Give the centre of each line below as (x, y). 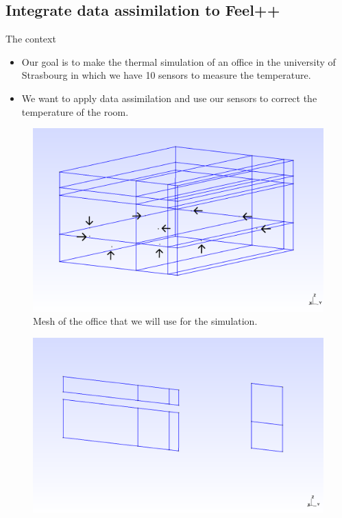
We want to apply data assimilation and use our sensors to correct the (169, 98)
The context (31, 39)
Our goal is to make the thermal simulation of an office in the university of (179, 61)
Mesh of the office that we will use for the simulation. (145, 321)
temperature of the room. (75, 111)
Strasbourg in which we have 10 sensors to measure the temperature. (166, 75)
